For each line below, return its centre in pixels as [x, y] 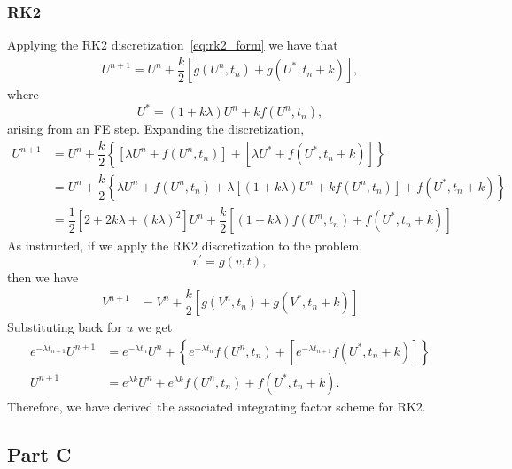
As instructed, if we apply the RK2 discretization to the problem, [185, 245]
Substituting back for [65, 327]
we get [155, 327]
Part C [39, 454]
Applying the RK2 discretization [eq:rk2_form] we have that [173, 45]
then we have [43, 277]
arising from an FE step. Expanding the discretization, [156, 129]
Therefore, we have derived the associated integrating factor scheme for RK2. [217, 406]
